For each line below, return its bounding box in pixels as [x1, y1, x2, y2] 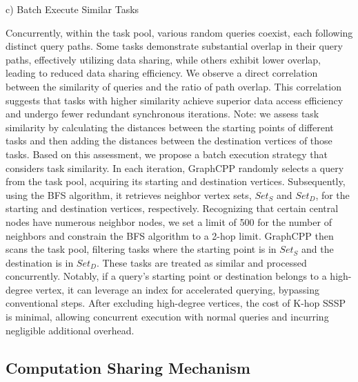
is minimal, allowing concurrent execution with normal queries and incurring [6, 309, 329, 324]
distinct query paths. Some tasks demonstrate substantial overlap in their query [6, 39, 343, 53]
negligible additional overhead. [6, 323, 135, 337]
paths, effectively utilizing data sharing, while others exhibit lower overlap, [6, 52, 321, 66]
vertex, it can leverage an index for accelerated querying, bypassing [35, 282, 319, 296]
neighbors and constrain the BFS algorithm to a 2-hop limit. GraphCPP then [6, 228, 334, 242]
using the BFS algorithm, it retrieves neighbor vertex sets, [6, 187, 252, 202]
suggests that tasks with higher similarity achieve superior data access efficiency [6, 93, 344, 107]
